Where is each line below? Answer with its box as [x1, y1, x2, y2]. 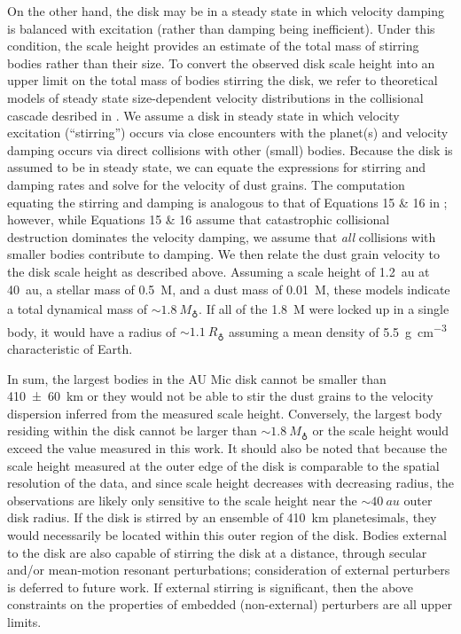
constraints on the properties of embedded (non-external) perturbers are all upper [7, 595, 452, 614]
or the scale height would [312, 421, 449, 440]
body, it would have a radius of [7, 322, 176, 340]
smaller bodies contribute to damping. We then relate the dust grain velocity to [7, 245, 441, 263]
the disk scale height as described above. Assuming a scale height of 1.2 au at [7, 262, 430, 280]
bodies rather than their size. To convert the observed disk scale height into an [7, 53, 435, 72]
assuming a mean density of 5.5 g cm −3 [229, 319, 447, 340]
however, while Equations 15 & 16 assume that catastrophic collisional [7, 210, 390, 229]
